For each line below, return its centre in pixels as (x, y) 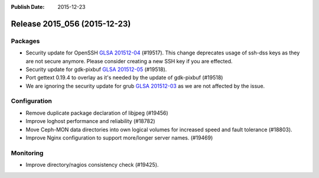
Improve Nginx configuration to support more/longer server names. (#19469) (119, 138)
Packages (25, 41)
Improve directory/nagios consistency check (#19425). (92, 165)
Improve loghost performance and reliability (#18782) (91, 121)
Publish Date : (28, 7)
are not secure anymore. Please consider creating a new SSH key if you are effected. (129, 61)
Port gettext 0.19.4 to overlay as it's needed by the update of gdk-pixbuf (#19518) (124, 77)
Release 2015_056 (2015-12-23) (71, 24)
